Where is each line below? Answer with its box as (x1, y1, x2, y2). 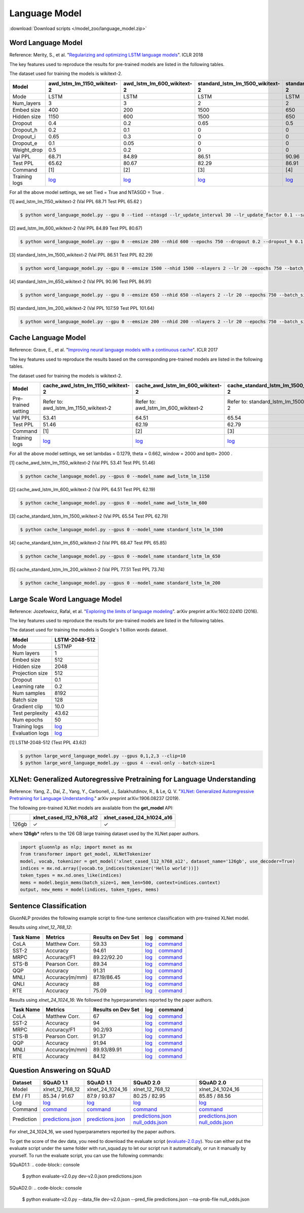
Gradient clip (12, 703, 43, 710)
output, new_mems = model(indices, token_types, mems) (20, 887, 159, 892)
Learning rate (12, 683, 45, 690)
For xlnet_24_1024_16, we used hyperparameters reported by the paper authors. (9, 1129, 176, 1135)
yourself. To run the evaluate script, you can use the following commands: (9, 1152, 164, 1158)
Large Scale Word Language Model (9, 595, 122, 603)
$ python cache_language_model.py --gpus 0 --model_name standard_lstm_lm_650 (20, 554, 220, 559)
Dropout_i (12, 133, 36, 140)
